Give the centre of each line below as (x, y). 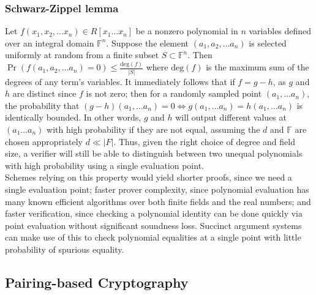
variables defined (280, 31)
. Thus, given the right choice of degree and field (204, 141)
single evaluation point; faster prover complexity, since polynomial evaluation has (157, 189)
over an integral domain (50, 43)
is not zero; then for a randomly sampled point (174, 93)
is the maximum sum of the (258, 67)
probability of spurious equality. (65, 249)
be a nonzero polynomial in (187, 31)
